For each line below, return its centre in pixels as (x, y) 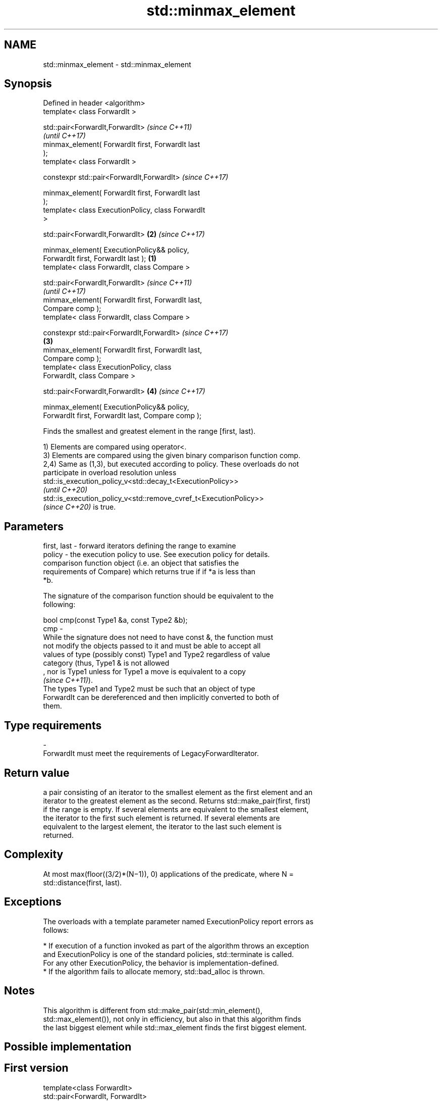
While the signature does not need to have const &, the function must (158, 637)
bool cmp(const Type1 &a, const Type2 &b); (115, 620)
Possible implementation (68, 1046)
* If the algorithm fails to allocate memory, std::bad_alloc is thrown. (154, 971)
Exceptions (33, 902)
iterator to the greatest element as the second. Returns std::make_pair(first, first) (177, 800)
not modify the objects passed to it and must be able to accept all (152, 646)
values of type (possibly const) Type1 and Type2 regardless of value (157, 655)
